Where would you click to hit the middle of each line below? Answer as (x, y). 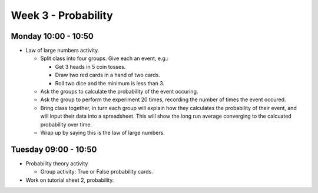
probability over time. (66, 124)
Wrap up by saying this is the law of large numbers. (102, 132)
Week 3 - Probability (62, 15)
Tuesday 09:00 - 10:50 (54, 149)
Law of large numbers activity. (62, 51)
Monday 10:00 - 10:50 (52, 36)
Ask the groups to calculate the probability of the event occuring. (119, 92)
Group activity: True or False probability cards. (97, 172)
